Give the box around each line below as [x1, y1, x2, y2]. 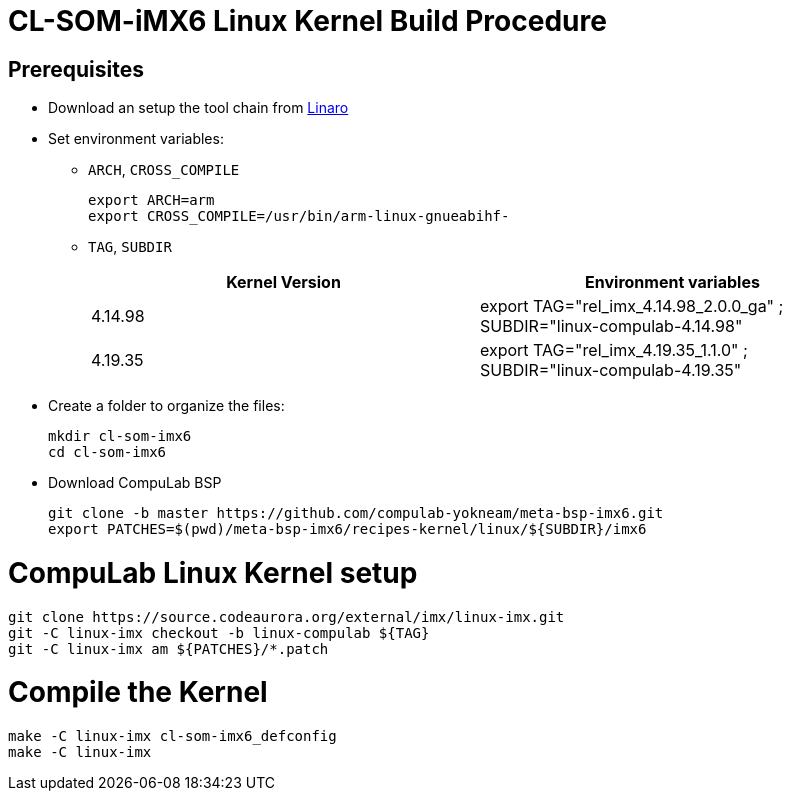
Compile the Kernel [8, 675, 268, 710]
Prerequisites [8, 56, 144, 82]
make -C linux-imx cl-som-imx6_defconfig [8, 728, 337, 745]
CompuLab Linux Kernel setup [8, 555, 418, 590]
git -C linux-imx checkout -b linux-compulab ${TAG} [8, 624, 430, 641]
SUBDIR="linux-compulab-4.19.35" [480, 360, 742, 381]
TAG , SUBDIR [88, 238, 172, 256]
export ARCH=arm [88, 192, 215, 209]
